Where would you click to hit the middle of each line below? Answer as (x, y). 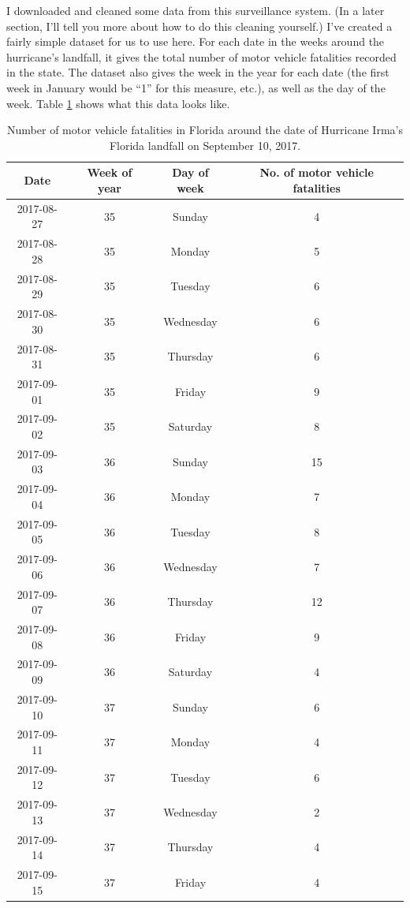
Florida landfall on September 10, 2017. (205, 145)
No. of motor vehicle (317, 172)
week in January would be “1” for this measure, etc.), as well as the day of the (196, 87)
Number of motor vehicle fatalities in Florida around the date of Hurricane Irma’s (205, 130)
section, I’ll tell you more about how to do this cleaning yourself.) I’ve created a (199, 26)
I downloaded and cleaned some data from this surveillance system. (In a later (196, 10)
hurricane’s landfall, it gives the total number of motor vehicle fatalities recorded (201, 56)
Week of (110, 172)
